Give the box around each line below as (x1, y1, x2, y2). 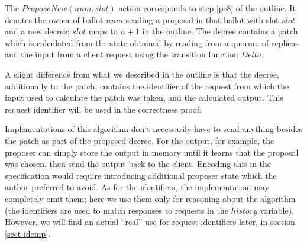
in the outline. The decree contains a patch (142, 25, 298, 37)
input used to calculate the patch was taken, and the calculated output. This (5, 91, 283, 104)
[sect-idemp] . (5, 227, 51, 239)
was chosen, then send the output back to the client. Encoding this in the (5, 158, 272, 170)
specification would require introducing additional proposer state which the (5, 169, 277, 181)
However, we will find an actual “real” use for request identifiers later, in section (5, 216, 295, 228)
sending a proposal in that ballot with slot (125, 13, 279, 25)
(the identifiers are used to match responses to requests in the (5, 204, 228, 216)
